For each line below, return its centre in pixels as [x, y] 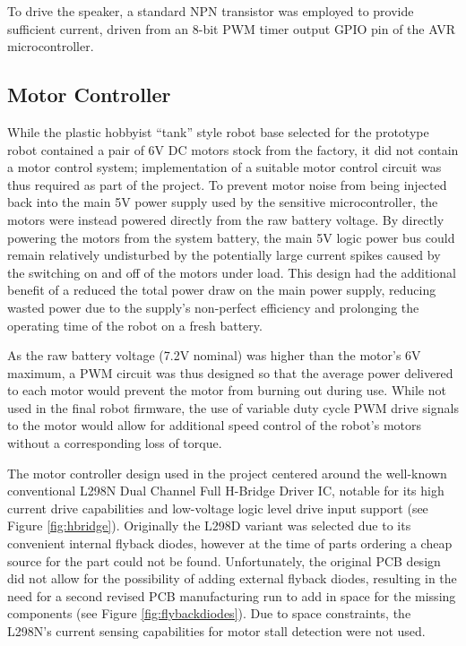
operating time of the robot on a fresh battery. [135, 325]
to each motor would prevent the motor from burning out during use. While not [227, 390]
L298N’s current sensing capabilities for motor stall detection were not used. [216, 631]
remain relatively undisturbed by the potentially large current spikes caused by [224, 255]
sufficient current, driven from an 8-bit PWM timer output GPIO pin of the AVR [231, 28]
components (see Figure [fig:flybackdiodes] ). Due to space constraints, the [209, 613]
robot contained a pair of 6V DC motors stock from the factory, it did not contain [233, 149]
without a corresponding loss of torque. [115, 443]
